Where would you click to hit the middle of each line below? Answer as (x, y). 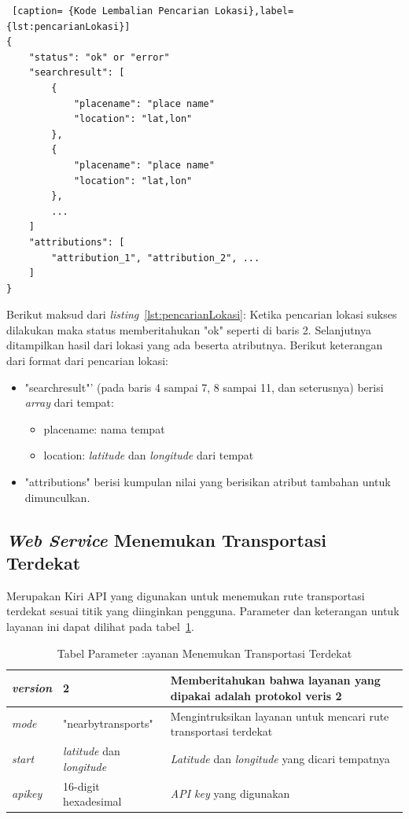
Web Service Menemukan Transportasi (166, 539)
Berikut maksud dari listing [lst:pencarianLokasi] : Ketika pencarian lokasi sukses (202, 314)
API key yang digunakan (230, 793)
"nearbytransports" (108, 723)
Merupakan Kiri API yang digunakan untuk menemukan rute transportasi (186, 595)
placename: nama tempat (104, 428)
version (32, 687)
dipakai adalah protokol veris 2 (256, 695)
